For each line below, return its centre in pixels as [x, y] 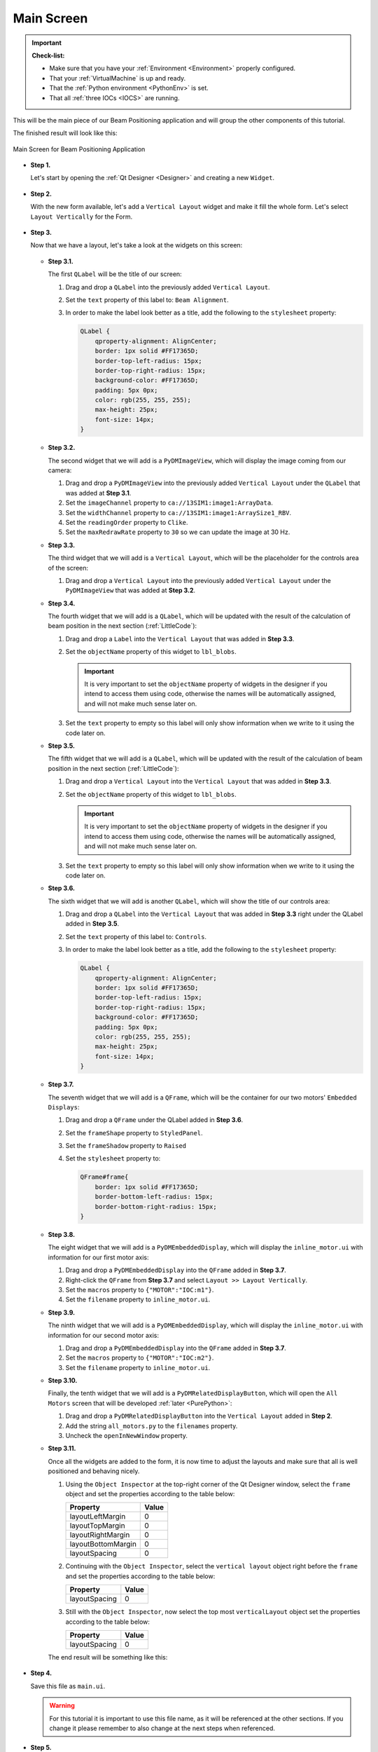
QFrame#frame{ [104, 1177]
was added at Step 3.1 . [98, 493]
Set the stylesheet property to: [113, 1158]
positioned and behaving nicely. [94, 1471]
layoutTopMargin [97, 1526]
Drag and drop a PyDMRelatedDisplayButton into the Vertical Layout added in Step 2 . [199, 1416]
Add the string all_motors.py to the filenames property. [152, 1425]
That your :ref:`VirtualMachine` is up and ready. [118, 78]
